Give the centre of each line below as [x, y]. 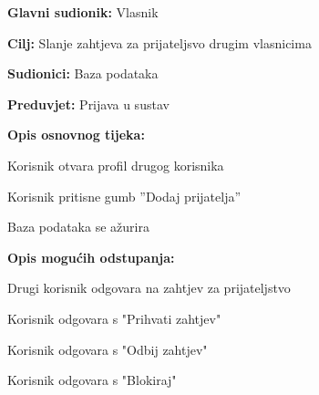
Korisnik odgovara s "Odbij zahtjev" [108, 349]
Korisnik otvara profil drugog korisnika [116, 165]
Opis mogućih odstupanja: [91, 257]
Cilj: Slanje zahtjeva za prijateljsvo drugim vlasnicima [159, 42]
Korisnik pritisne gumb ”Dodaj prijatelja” [124, 196]
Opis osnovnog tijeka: [76, 135]
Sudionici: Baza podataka [83, 73]
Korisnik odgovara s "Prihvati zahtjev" [114, 318]
